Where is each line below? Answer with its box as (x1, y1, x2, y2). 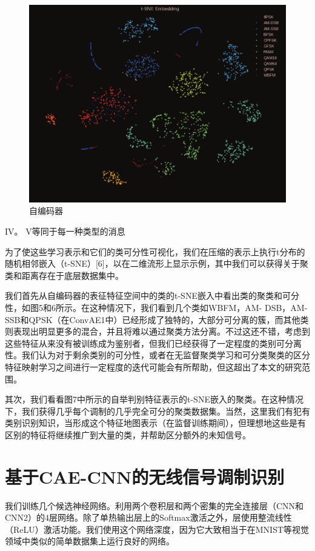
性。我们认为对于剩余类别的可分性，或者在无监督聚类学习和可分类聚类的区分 (5, 349, 310, 361)
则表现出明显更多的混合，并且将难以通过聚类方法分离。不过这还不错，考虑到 (5, 325, 310, 338)
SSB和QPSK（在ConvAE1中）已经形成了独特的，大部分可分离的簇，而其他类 (5, 313, 309, 326)
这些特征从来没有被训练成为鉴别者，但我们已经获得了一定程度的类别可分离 (5, 336, 302, 349)
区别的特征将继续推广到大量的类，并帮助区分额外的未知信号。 (5, 428, 251, 441)
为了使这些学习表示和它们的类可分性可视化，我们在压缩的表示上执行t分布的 (5, 245, 305, 258)
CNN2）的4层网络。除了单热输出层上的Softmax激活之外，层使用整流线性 (5, 511, 292, 524)
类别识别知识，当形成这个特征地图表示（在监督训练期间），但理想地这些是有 (5, 416, 306, 429)
